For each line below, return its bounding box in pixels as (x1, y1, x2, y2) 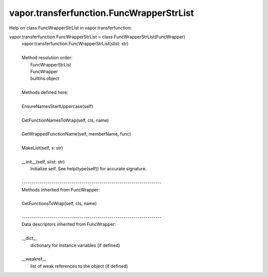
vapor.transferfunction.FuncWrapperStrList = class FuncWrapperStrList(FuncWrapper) (9, 34, 186, 40)
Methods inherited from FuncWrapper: (21, 187, 100, 193)
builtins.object (30, 75, 60, 81)
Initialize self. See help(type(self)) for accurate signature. (30, 166, 147, 172)
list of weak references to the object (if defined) (30, 263, 129, 269)
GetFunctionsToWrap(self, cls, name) (21, 201, 97, 207)
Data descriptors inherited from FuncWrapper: (21, 221, 116, 227)
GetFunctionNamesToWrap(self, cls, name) (21, 117, 109, 123)
